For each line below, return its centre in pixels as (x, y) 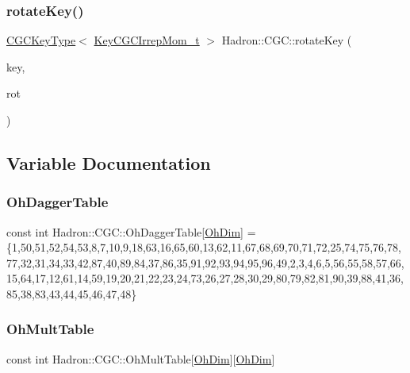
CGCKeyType (41, 40)
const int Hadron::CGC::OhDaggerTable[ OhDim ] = (131, 231)
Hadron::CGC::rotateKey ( (287, 40)
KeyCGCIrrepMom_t (147, 40)
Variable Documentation (109, 162)
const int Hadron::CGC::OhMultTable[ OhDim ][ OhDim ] (141, 358)
